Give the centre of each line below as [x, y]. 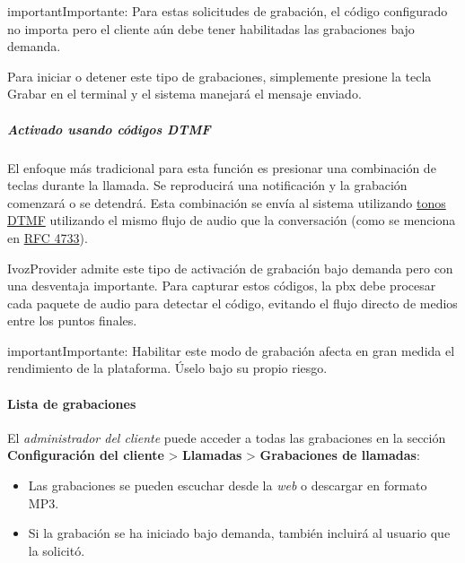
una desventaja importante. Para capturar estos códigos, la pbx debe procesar [222, 286]
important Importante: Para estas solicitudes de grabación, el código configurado [228, 11]
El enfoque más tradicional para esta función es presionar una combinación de [222, 167]
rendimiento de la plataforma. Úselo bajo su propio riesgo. [167, 368]
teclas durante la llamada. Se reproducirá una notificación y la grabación [207, 185]
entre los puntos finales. [72, 320]
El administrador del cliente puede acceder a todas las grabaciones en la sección [227, 437]
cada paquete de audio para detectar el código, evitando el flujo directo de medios [232, 303]
